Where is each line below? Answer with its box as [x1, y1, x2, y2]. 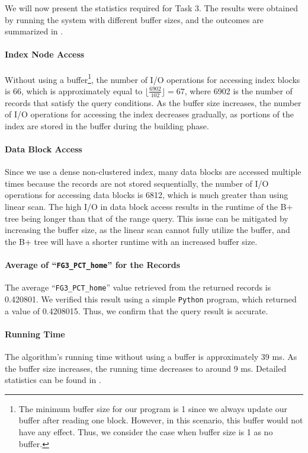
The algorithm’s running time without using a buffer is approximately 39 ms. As [5, 350, 297, 362]
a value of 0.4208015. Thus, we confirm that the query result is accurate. [5, 304, 268, 317]
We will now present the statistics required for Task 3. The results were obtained [5, 2, 299, 14]
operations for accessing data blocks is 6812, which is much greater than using [5, 189, 288, 201]
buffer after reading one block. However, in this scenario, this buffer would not [18, 414, 303, 426]
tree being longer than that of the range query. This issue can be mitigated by [5, 212, 288, 224]
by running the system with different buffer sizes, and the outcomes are [5, 13, 264, 25]
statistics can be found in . [5, 374, 101, 386]
